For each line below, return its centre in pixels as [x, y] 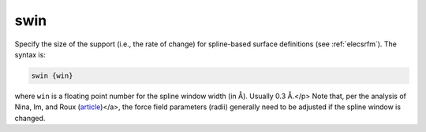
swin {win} [52, 75]
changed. [30, 118]
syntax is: [30, 54]
